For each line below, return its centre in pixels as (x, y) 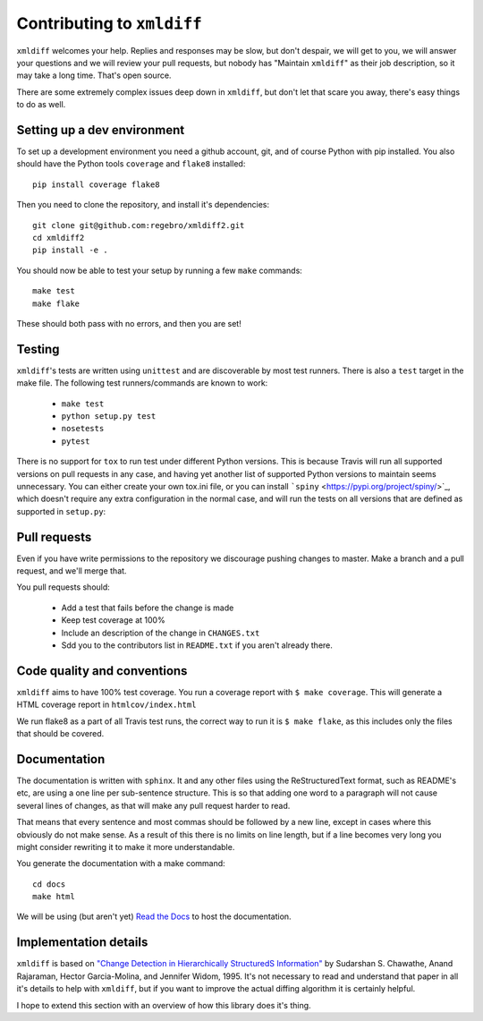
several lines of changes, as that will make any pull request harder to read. (153, 805)
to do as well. (41, 105)
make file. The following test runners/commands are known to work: (142, 383)
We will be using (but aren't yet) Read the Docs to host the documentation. (154, 916)
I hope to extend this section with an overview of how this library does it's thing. (164, 1005)
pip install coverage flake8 (96, 184)
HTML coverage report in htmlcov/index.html (106, 705)
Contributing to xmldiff (110, 23)
